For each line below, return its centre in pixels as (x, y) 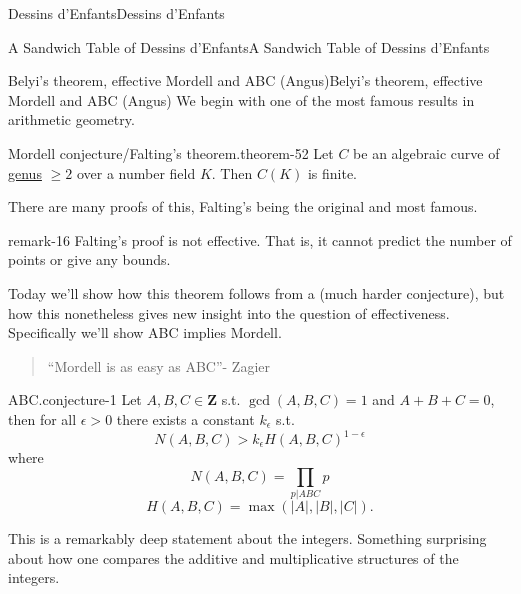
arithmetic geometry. (71, 119)
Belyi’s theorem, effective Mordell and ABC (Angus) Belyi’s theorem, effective (245, 80)
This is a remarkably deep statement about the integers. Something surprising (247, 537)
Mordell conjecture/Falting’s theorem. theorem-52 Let (171, 152)
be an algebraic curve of (426, 152)
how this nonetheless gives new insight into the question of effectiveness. (229, 312)
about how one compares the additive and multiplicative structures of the (233, 557)
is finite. (332, 172)
